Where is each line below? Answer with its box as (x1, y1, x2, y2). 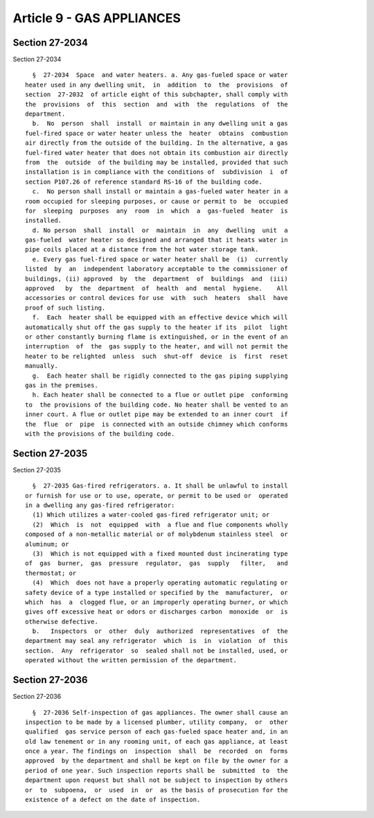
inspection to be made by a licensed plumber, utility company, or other (25, 718, 288, 726)
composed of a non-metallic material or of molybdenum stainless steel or (25, 531, 288, 538)
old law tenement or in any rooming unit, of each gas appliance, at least (25, 738, 288, 745)
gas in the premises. (25, 381, 98, 389)
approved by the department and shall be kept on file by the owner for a (25, 757, 288, 765)
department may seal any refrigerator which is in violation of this (25, 637, 288, 645)
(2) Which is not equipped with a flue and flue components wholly (32, 520, 288, 528)
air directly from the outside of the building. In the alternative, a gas (25, 139, 288, 147)
